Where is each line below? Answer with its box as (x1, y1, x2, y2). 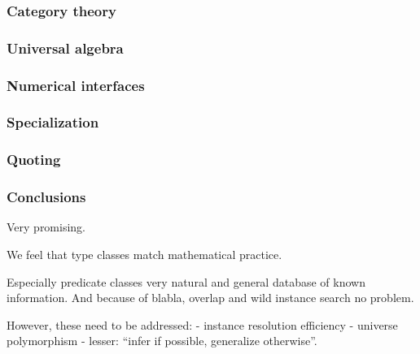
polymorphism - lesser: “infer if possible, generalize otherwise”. (7, 332, 317, 349)
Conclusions (7, 187, 86, 207)
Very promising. (7, 218, 86, 235)
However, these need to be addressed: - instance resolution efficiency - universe (7, 316, 398, 333)
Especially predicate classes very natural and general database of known (7, 273, 365, 290)
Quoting (7, 149, 61, 170)
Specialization (7, 112, 99, 132)
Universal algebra (7, 37, 124, 58)
